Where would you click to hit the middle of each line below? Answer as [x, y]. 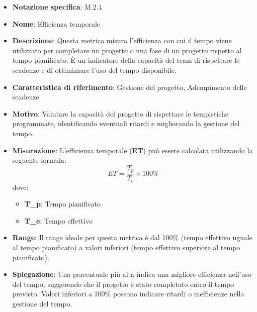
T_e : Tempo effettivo [58, 220]
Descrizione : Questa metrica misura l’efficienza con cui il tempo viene [122, 40]
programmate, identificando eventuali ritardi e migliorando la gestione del [126, 123]
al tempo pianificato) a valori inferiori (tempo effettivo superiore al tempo [126, 247]
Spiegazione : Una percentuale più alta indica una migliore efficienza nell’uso [132, 274]
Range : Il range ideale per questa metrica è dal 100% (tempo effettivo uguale [133, 237]
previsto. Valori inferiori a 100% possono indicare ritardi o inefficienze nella [128, 294]
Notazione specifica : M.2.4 [57, 7]
